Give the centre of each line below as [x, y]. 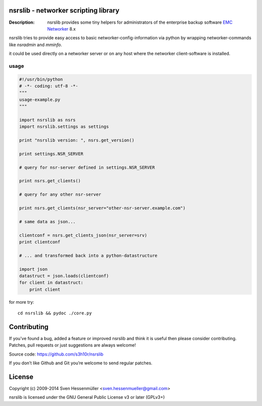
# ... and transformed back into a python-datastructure [88, 255]
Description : [22, 22]
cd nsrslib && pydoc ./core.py [55, 313]
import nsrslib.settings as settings [64, 127]
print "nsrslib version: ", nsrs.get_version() [77, 140]
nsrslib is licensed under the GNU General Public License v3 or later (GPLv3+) [87, 397]
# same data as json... [48, 221]
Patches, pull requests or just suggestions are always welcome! [72, 345]
